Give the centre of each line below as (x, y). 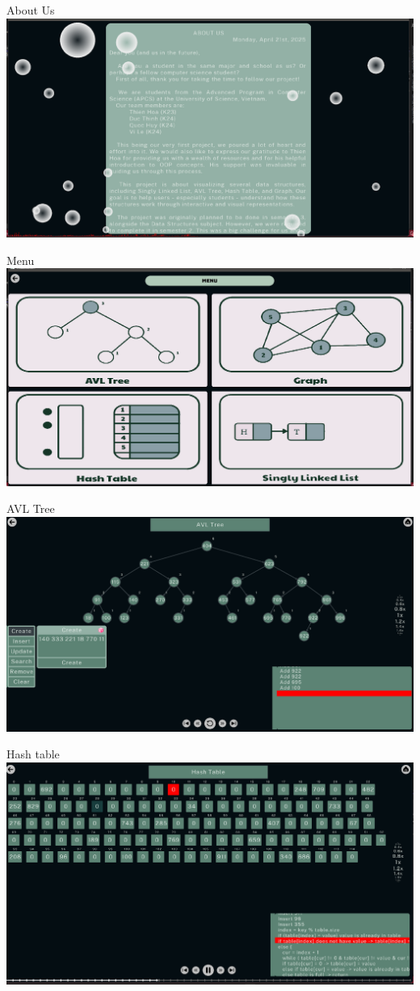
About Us (31, 10)
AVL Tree (31, 508)
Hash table (33, 754)
